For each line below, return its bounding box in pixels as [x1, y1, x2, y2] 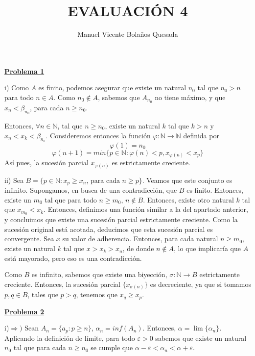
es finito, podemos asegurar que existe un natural [38, 82, 186, 93]
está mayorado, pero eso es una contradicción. [4, 253, 142, 263]
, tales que [27, 289, 58, 300]
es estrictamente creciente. [112, 157, 190, 168]
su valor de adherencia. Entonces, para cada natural [62, 233, 218, 244]
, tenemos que [76, 289, 118, 300]
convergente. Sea [4, 233, 54, 244]
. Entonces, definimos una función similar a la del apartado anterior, [44, 204, 248, 214]
